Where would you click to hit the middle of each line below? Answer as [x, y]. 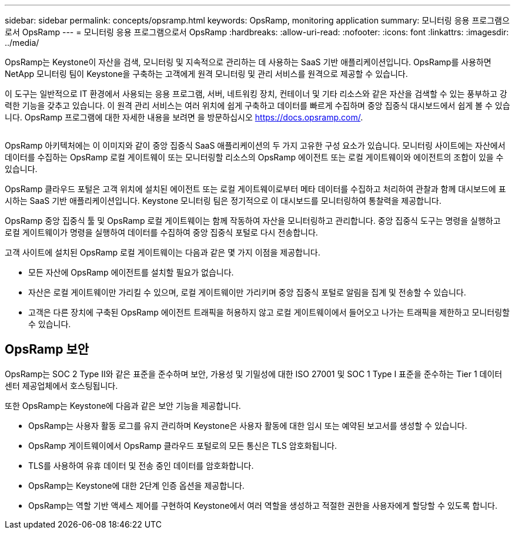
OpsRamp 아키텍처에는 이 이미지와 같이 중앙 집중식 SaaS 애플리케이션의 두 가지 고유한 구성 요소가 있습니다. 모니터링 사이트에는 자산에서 [255, 145]
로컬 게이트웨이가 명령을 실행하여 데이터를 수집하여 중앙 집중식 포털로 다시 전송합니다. [161, 232]
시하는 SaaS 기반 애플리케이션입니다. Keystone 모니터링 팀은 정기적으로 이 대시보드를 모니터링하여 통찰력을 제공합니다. [223, 201]
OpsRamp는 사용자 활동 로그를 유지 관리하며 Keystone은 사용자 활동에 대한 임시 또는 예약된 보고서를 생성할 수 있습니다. [248, 425]
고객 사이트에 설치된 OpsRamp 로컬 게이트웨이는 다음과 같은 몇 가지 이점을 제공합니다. [163, 252]
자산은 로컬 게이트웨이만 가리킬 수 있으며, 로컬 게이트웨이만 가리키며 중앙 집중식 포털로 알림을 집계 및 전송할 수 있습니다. [247, 292]
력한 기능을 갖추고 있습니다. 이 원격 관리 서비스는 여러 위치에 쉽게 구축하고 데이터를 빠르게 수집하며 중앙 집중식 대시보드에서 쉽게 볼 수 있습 [257, 105]
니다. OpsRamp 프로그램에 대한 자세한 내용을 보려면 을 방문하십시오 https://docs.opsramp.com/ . [184, 117]
